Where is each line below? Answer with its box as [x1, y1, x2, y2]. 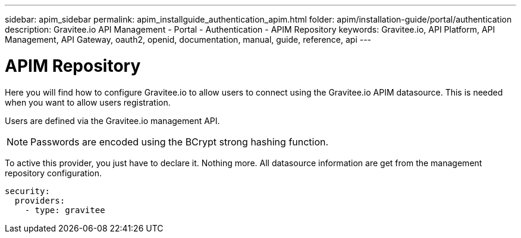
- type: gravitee [24, 205, 105, 215]
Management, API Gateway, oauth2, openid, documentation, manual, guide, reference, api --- [5, 34, 372, 45]
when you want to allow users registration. [5, 97, 171, 107]
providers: [14, 195, 65, 205]
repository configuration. [5, 167, 102, 178]
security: [5, 186, 50, 196]
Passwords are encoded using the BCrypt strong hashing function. [30, 135, 329, 148]
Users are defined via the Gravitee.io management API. [5, 115, 220, 126]
